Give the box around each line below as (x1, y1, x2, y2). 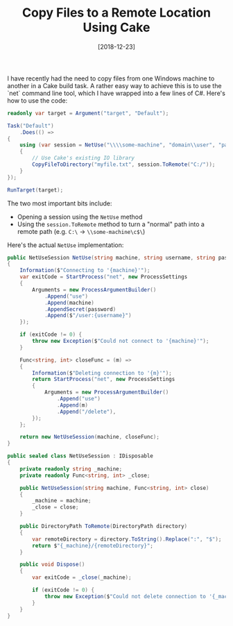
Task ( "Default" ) (7, 122, 54, 129)
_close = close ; (32, 504, 79, 511)
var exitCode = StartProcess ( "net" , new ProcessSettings (19, 273, 188, 280)
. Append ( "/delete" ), (56, 408, 116, 415)
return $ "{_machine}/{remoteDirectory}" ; (32, 542, 154, 549)
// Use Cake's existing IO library (32, 155, 135, 162)
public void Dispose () (19, 561, 85, 568)
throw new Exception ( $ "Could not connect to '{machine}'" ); (32, 338, 209, 345)
